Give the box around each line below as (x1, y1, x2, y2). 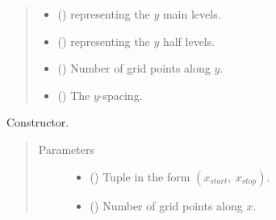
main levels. (162, 6, 221, 22)
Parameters (38, 140, 94, 157)
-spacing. (98, 86, 143, 103)
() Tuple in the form (90, 168, 190, 185)
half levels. (162, 32, 215, 49)
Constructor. (6, 114, 69, 131)
